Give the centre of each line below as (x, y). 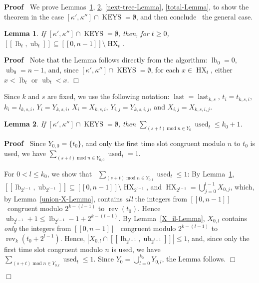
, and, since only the (218, 238)
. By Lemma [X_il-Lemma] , (162, 218)
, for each (165, 69)
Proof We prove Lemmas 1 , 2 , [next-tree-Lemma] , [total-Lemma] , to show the (127, 6)
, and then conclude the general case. (194, 16)
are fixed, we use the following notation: (109, 96)
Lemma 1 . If (25, 33)
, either (222, 69)
